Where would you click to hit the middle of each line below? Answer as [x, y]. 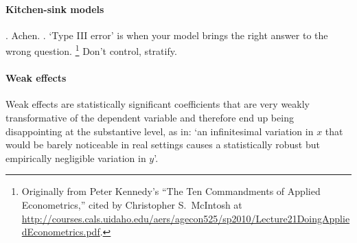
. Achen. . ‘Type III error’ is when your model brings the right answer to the [167, 35]
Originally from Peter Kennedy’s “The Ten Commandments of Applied [171, 191]
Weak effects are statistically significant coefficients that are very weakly [158, 104]
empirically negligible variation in [76, 158]
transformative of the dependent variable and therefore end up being [150, 118]
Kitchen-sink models [55, 9]
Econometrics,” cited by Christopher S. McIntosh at [132, 205]
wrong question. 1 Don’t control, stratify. [91, 50]
